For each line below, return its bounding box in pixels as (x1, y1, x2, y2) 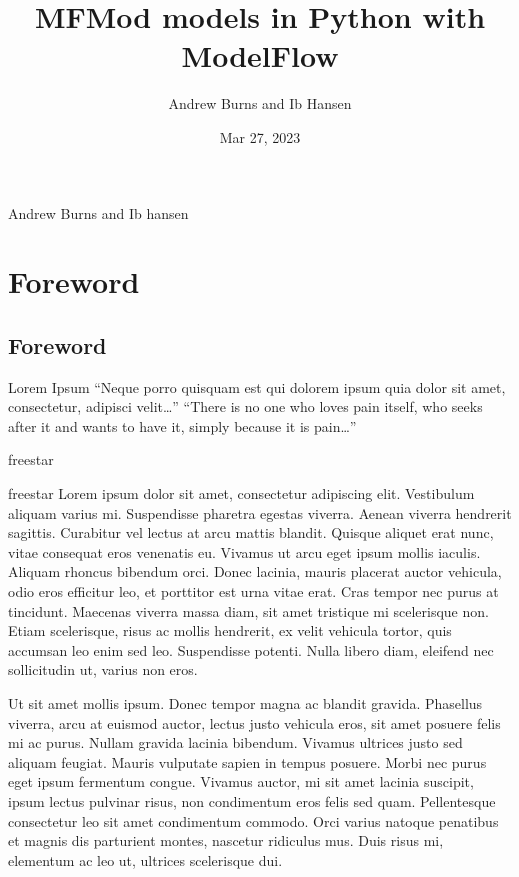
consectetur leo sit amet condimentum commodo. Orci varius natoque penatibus (8, 810, 499, 831)
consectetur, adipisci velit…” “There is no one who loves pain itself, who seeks (8, 396, 483, 417)
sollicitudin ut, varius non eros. (8, 659, 198, 680)
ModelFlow (181, 35, 339, 76)
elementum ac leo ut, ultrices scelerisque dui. (8, 849, 283, 870)
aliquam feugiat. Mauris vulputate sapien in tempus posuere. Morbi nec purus (8, 751, 487, 772)
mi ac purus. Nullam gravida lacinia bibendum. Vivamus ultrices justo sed (8, 732, 463, 753)
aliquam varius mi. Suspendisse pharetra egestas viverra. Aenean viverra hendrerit (8, 502, 512, 523)
